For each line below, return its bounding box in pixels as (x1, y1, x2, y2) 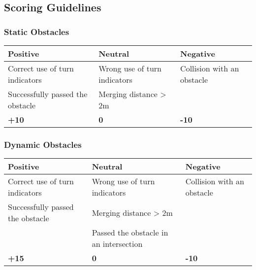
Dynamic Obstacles (4, 138, 82, 150)
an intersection (92, 238, 143, 250)
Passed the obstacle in (92, 227, 168, 238)
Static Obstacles (4, 25, 69, 37)
